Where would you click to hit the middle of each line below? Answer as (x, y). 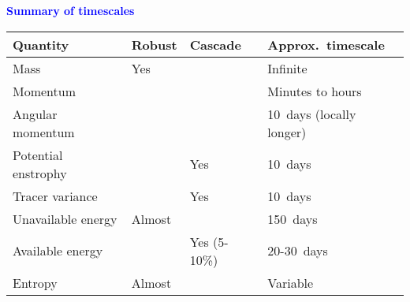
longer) (287, 132)
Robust (154, 44)
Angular (35, 114)
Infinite (287, 68)
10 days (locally (312, 114)
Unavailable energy (65, 218)
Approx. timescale (326, 44)
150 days (293, 218)
